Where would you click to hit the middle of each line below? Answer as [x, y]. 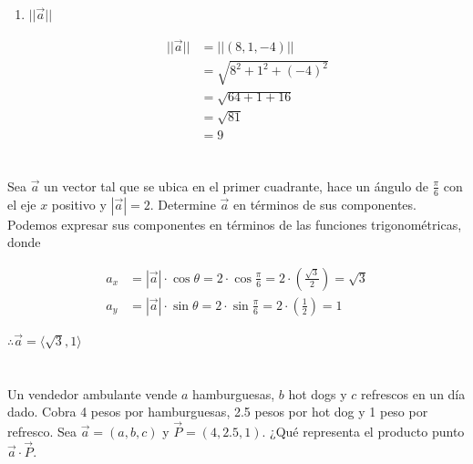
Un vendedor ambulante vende [93, 393]
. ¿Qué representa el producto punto [363, 432]
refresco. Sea [42, 432]
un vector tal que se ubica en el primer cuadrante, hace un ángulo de [236, 186]
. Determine [183, 204]
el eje [22, 204]
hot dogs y [318, 393]
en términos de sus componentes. [324, 204]
